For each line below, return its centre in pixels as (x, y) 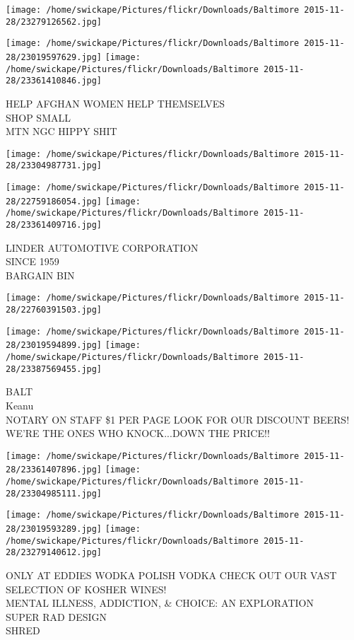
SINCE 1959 (33, 261)
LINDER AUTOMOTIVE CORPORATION (102, 247)
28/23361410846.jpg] (54, 81)
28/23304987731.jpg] (54, 166)
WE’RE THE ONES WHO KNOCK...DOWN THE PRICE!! (138, 433)
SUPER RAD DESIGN (57, 616)
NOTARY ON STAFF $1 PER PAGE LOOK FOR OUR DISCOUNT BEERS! (178, 419)
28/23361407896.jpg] (54, 470)
